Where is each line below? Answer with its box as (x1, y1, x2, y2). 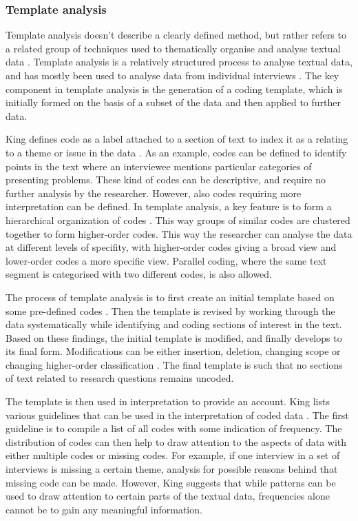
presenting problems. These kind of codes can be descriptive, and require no (6, 172, 326, 187)
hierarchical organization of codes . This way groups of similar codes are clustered (6, 212, 350, 227)
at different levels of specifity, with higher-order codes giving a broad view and (6, 240, 337, 254)
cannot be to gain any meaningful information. (6, 502, 202, 516)
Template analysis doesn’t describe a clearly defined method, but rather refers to (6, 28, 346, 42)
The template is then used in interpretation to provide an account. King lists (6, 394, 330, 409)
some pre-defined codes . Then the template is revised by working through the (6, 303, 335, 318)
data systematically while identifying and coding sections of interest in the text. (6, 317, 342, 331)
